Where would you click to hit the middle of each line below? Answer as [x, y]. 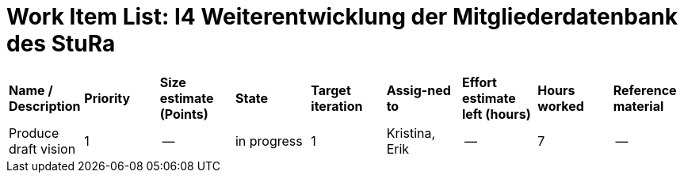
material [638, 106]
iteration [337, 106]
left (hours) [496, 114]
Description [45, 106]
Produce [34, 133]
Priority [107, 98]
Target [331, 90]
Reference [645, 90]
